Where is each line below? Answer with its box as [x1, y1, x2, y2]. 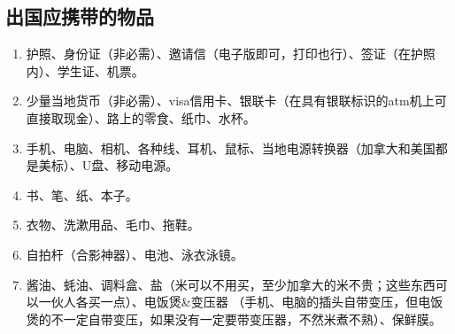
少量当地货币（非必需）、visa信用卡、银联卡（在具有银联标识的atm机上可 [26, 91, 447, 110]
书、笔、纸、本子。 [26, 185, 138, 204]
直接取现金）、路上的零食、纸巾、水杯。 [26, 108, 256, 127]
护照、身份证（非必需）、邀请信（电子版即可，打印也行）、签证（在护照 [26, 44, 436, 63]
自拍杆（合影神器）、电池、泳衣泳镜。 [26, 245, 243, 263]
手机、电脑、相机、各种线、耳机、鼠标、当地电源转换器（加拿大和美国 [26, 138, 436, 157]
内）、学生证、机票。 [26, 61, 144, 80]
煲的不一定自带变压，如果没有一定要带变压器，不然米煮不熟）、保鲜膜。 [26, 309, 442, 328]
